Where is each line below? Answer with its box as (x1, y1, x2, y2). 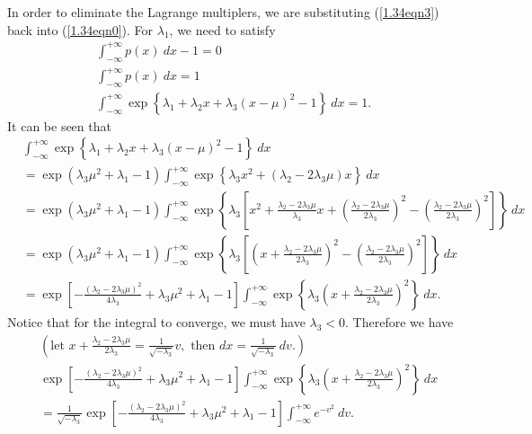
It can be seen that (7, 116, 111, 135)
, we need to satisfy (169, 20, 276, 39)
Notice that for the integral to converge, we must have (7, 312, 306, 331)
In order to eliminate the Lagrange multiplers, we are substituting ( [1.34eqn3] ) (7, 3, 439, 21)
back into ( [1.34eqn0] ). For (7, 20, 154, 39)
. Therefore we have (345, 312, 454, 331)
